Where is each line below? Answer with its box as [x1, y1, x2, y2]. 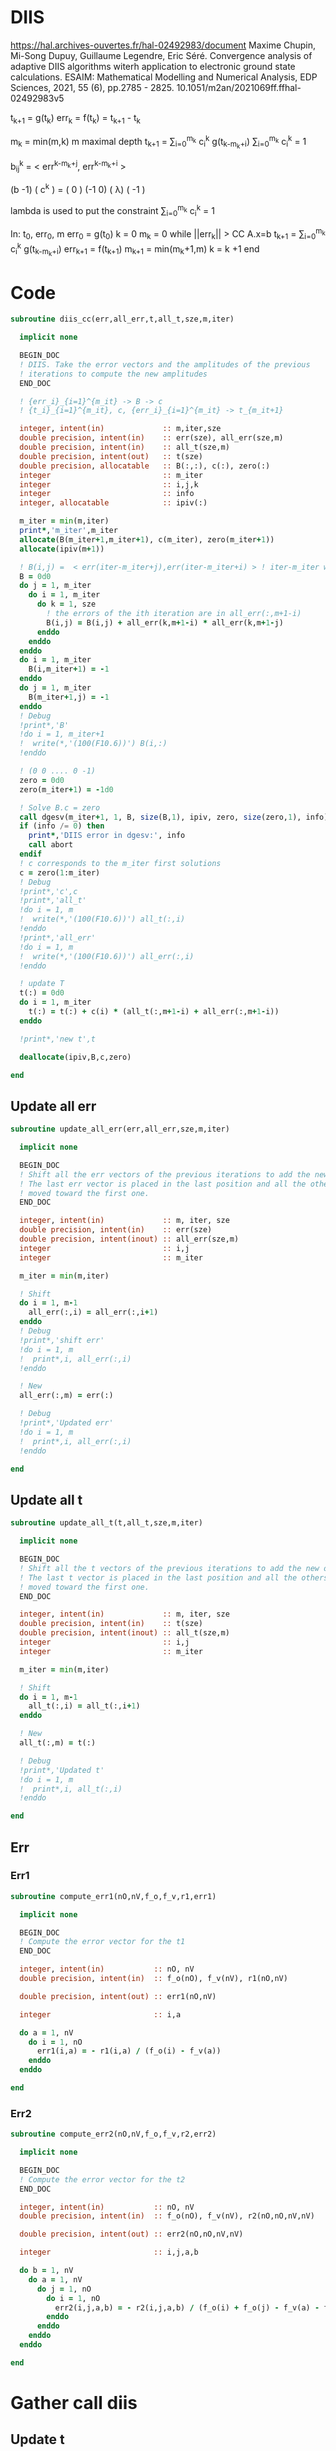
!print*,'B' [19, 720, 70, 730]
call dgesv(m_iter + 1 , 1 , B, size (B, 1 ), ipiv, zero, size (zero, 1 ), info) [19, 812, 329, 822]
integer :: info [19, 489, 195, 499]
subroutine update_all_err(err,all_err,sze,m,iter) [10, 1124, 230, 1135]
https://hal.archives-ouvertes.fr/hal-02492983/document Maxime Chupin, [10, 39, 317, 51]
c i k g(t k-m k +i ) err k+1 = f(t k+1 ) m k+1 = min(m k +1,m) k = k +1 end [10, 241, 260, 258]
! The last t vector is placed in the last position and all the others [19, 1572, 329, 1583]
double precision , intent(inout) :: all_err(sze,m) [19, 1234, 240, 1245]
